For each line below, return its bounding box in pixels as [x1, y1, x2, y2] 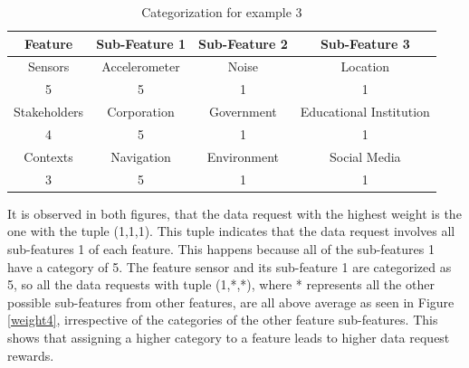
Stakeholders [14, 102, 84, 121]
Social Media [330, 146, 401, 165]
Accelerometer [101, 57, 180, 76]
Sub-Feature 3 [320, 33, 410, 52]
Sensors [27, 57, 70, 76]
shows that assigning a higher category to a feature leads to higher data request [7, 327, 450, 346]
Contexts [24, 146, 73, 165]
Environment [206, 146, 279, 165]
